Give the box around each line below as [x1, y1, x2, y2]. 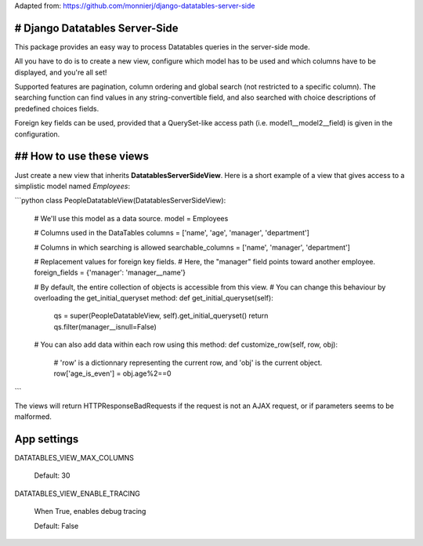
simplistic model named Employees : [14, 181, 131, 191]
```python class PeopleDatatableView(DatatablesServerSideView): [14, 196, 226, 206]
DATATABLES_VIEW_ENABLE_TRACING [14, 489, 141, 498]
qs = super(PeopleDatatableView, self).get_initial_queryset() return [53, 311, 269, 321]
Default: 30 [34, 471, 70, 480]
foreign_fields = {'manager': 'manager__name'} [34, 268, 186, 278]
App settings [14, 432, 79, 446]
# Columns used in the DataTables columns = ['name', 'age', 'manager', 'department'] [34, 228, 309, 238]
